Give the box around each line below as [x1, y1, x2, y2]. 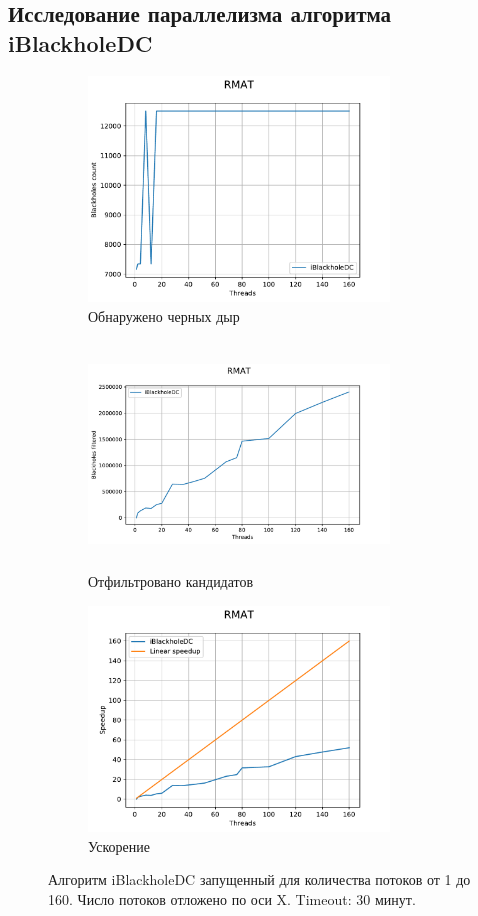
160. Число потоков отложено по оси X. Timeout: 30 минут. [48, 889, 416, 910]
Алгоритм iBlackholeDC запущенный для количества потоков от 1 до [48, 869, 471, 890]
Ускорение [88, 835, 150, 856]
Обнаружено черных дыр [88, 305, 240, 326]
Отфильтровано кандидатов [88, 570, 254, 591]
